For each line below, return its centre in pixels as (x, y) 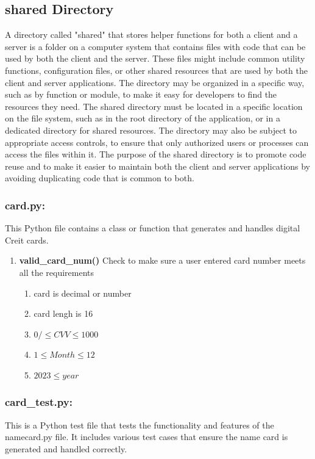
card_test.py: (39, 402)
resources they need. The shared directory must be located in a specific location (154, 106)
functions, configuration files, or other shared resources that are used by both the (156, 70)
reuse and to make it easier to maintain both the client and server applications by (157, 166)
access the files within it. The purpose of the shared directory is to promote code (156, 154)
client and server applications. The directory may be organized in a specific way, (155, 82)
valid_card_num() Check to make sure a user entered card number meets (162, 260)
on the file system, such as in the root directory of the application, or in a (143, 118)
